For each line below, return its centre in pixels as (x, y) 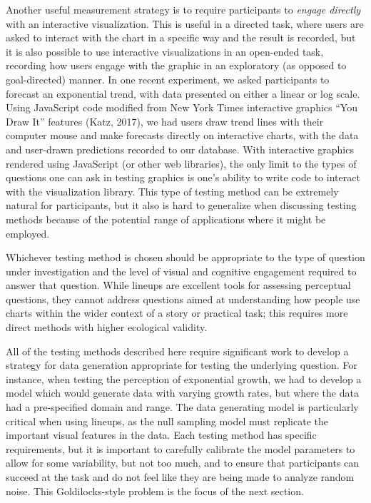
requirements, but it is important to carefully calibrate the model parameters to (181, 448)
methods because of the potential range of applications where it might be (166, 219)
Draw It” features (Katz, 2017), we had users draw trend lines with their (165, 121)
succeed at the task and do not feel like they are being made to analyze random (180, 477)
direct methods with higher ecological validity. (107, 327)
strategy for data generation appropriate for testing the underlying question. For (182, 365)
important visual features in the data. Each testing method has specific (161, 435)
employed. (28, 233)
